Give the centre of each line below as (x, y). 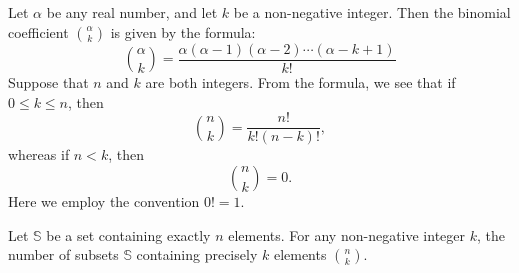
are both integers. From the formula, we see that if (300, 82)
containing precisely (197, 254)
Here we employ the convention (104, 200)
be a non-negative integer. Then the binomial (372, 12)
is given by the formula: (183, 31)
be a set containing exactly (128, 234)
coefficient (38, 31)
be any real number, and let (132, 12)
